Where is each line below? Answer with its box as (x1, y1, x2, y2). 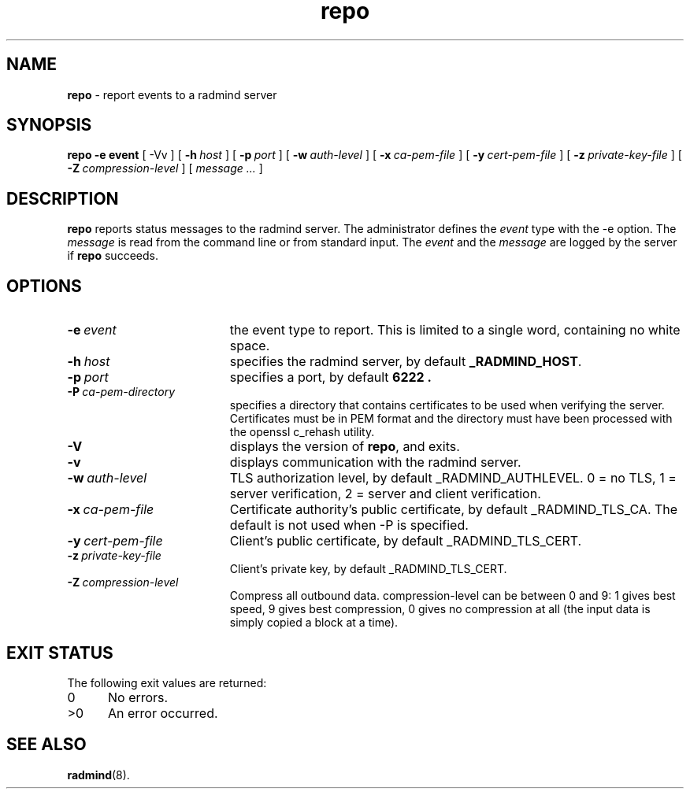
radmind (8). (67, 767, 130, 782)
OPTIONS (6, 275, 82, 296)
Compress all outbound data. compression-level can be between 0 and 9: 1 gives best (229, 589, 676, 603)
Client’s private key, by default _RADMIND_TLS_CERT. (229, 562, 507, 576)
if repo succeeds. (67, 249, 158, 263)
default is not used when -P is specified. (229, 517, 469, 534)
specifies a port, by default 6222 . (229, 369, 432, 386)
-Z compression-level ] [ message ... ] (67, 161, 263, 176)
